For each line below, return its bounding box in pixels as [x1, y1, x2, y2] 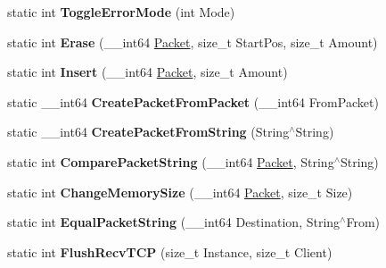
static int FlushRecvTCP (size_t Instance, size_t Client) [7, 242, 333, 261]
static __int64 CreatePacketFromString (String [7, 122, 290, 141]
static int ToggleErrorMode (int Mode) [7, 3, 235, 21]
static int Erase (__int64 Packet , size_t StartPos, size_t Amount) [7, 32, 378, 51]
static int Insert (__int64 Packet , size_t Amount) [7, 63, 288, 81]
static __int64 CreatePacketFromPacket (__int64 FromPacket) [7, 92, 379, 111]
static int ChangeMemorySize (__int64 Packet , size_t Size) [7, 182, 353, 201]
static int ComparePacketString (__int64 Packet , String [7, 152, 334, 171]
